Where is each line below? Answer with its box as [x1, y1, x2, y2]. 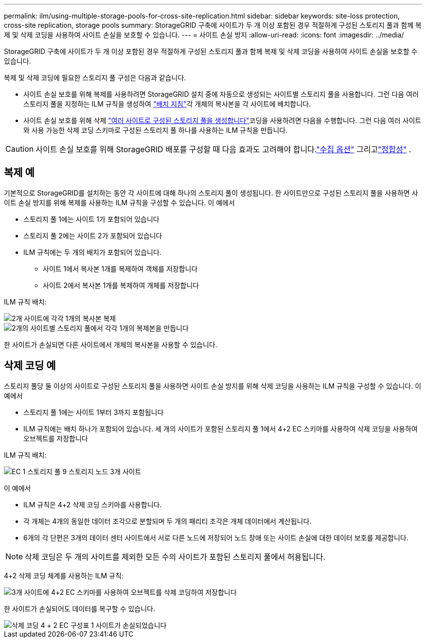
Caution [5, 144, 34, 154]
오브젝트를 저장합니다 [23, 434, 88, 443]
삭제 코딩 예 [4, 359, 56, 372]
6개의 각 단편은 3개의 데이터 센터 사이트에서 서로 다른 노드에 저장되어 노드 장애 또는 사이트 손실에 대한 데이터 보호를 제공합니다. [23, 533, 408, 542]
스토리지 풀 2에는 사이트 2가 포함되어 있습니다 [23, 231, 162, 240]
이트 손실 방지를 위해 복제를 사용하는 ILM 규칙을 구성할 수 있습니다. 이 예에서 [4, 198, 235, 207]
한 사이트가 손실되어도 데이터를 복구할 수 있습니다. [4, 604, 156, 613]
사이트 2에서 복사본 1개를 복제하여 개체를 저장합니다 [43, 281, 199, 289]
